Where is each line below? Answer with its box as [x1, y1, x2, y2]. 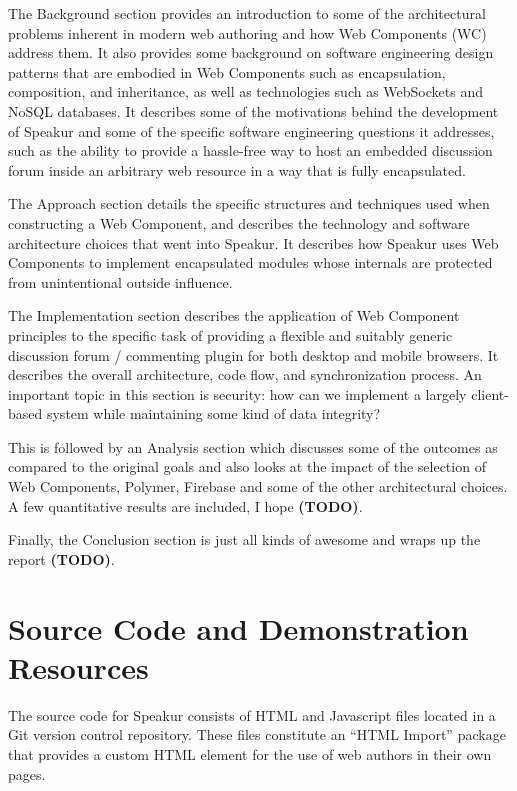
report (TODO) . [8, 548, 115, 569]
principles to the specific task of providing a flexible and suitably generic [8, 324, 453, 345]
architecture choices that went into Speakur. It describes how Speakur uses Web [8, 232, 499, 253]
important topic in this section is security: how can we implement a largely [8, 383, 467, 404]
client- [471, 383, 509, 404]
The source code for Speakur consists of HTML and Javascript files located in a [8, 704, 496, 725]
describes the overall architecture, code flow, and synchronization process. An [8, 364, 482, 385]
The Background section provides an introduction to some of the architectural [8, 3, 486, 23]
